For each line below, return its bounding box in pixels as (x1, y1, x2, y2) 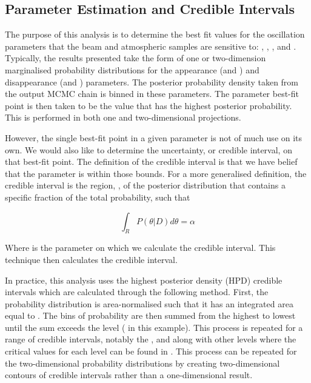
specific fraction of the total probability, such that (5, 190, 190, 203)
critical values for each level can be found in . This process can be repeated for (5, 345, 297, 358)
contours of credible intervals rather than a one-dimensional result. (5, 368, 253, 381)
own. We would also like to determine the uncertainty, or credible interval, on (5, 143, 292, 156)
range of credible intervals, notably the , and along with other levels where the (5, 333, 296, 345)
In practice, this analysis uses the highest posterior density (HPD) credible (5, 273, 283, 286)
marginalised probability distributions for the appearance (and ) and (5, 63, 259, 76)
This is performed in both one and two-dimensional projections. (5, 111, 241, 124)
